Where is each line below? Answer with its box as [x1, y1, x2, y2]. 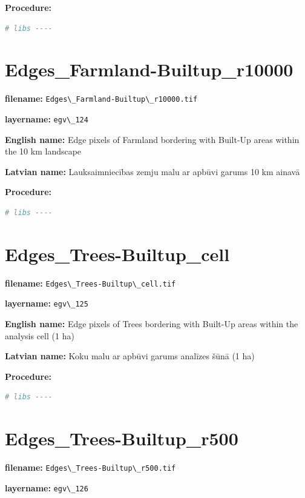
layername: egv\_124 [5, 112, 88, 125]
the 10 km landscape [5, 145, 82, 158]
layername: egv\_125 [5, 297, 88, 310]
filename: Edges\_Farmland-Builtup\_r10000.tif [5, 92, 198, 105]
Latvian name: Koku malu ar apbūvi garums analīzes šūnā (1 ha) [5, 350, 255, 362]
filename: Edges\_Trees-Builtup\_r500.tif [5, 461, 176, 474]
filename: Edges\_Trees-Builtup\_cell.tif [5, 276, 176, 289]
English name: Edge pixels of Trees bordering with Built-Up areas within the [5, 317, 298, 330]
